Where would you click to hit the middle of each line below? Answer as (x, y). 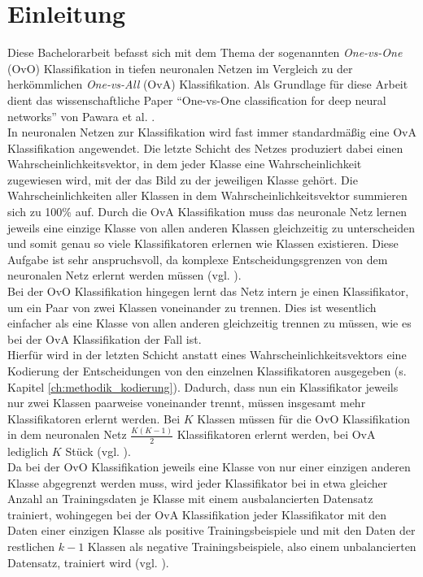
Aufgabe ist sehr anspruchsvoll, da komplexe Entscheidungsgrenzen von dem (198, 259)
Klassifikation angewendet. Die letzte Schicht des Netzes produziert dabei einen (205, 148)
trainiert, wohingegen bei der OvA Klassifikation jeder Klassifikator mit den (197, 514)
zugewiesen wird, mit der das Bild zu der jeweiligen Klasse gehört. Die (183, 179)
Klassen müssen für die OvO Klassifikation (304, 418)
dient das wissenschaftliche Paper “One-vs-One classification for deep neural (197, 100)
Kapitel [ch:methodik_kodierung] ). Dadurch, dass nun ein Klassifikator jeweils (203, 386)
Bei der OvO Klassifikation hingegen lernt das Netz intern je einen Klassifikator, (208, 291)
